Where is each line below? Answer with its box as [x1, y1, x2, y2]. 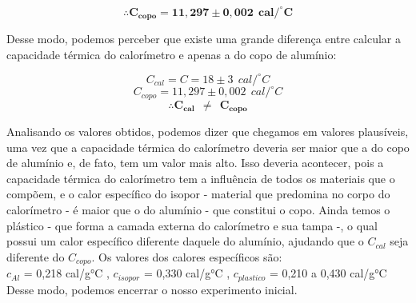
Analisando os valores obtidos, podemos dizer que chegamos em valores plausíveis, [6, 123, 409, 140]
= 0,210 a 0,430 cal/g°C [269, 265, 387, 281]
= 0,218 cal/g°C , [23, 265, 110, 281]
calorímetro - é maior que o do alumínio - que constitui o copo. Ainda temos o [6, 201, 390, 218]
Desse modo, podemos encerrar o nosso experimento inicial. [6, 281, 298, 297]
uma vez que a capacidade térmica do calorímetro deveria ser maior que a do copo [6, 138, 410, 155]
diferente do [6, 248, 65, 265]
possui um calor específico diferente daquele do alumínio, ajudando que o [6, 233, 364, 249]
